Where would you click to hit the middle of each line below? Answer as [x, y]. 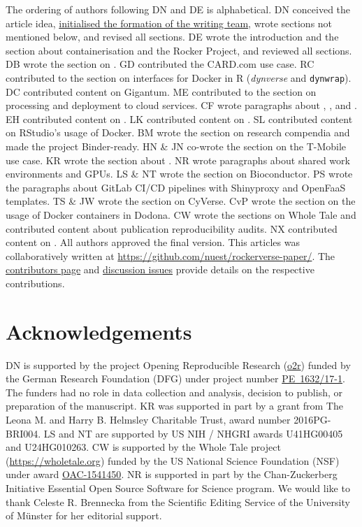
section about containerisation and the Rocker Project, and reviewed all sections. [179, 50]
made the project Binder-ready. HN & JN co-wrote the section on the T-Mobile [176, 146]
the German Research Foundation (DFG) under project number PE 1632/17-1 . [175, 378]
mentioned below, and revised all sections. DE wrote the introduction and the [172, 37]
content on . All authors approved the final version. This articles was [153, 242]
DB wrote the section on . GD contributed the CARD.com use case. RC [160, 64]
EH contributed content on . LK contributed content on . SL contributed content [179, 118]
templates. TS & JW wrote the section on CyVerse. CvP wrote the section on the [181, 201]
